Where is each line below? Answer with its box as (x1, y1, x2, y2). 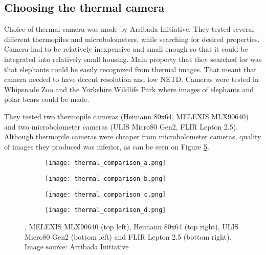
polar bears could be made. (4, 94, 90, 104)
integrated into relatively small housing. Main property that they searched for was (4, 53, 262, 64)
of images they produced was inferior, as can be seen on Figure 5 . (4, 141, 209, 152)
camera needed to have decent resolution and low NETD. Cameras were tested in (4, 74, 259, 84)
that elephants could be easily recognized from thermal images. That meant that (4, 63, 257, 74)
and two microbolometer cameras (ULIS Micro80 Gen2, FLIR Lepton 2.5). (4, 121, 238, 132)
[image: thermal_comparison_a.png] (45, 159, 166, 167)
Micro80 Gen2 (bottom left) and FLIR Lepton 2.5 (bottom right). (25, 231, 232, 242)
